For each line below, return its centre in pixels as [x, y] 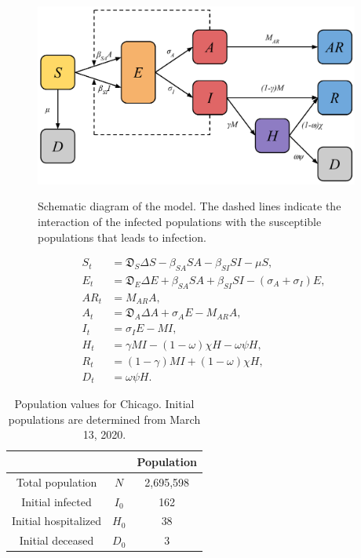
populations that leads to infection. [122, 237]
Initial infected [57, 501]
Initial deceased [57, 540]
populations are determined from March [104, 419]
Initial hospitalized [57, 521]
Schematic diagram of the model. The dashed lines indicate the [190, 206]
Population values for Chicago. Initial [104, 404]
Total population [57, 481]
